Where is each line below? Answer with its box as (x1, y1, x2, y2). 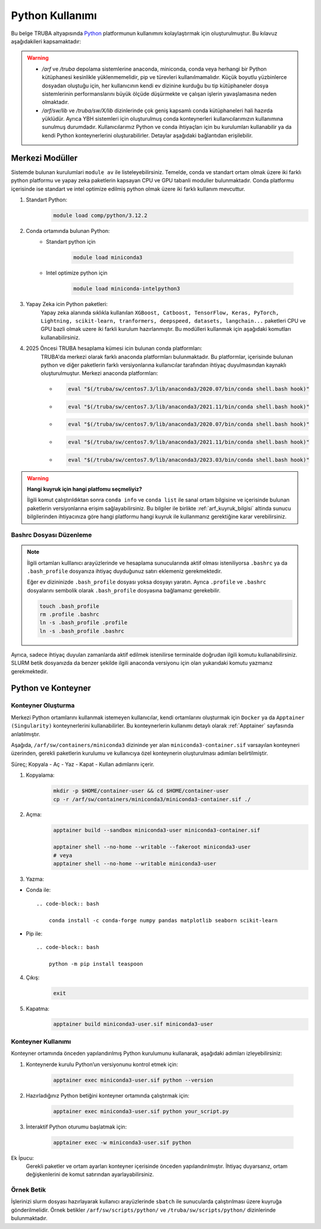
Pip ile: (26, 930, 43, 937)
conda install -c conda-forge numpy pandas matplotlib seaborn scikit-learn (48, 917, 278, 924)
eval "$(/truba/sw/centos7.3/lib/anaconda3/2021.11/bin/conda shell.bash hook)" (68, 403, 310, 410)
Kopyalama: (26, 771, 55, 779)
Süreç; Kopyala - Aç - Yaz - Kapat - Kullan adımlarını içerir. (11, 761, 155, 768)
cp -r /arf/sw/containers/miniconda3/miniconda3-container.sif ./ (53, 796, 251, 802)
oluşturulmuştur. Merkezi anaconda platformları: (40, 370, 159, 377)
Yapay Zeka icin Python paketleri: (26, 301, 108, 308)
